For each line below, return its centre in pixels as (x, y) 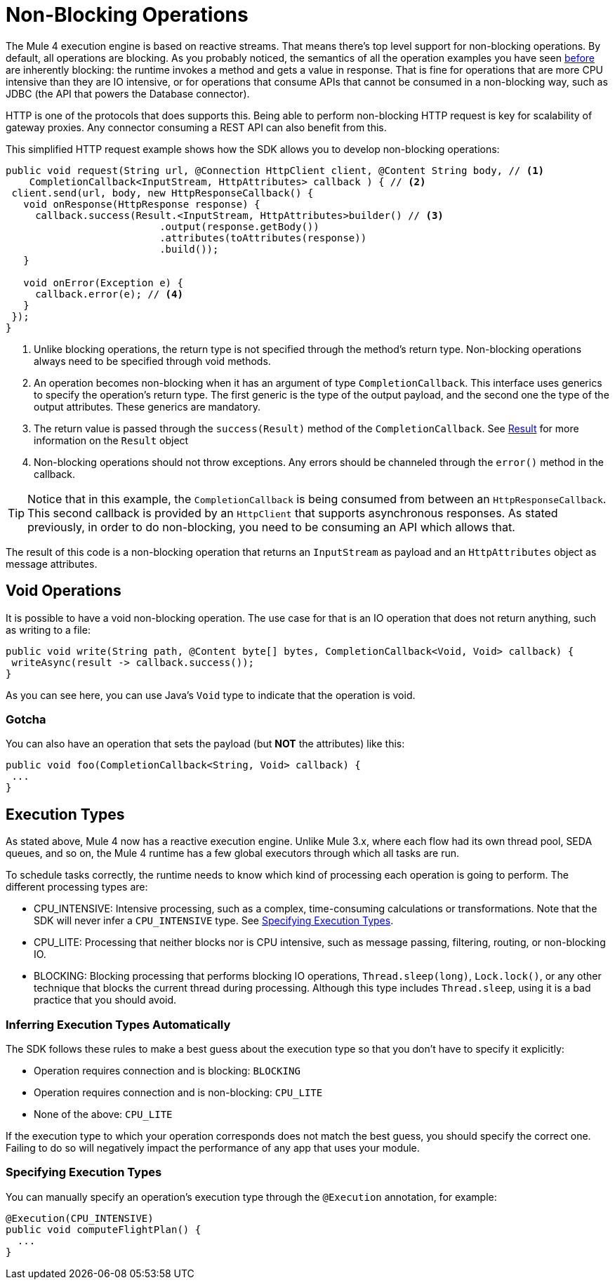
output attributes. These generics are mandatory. (147, 406)
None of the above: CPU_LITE (103, 1114)
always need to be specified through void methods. (152, 361)
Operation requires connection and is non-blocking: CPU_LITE (178, 1092)
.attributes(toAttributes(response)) (263, 238)
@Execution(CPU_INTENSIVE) (80, 1218)
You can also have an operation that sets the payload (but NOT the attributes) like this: (205, 744)
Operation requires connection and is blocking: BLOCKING (167, 1070)
